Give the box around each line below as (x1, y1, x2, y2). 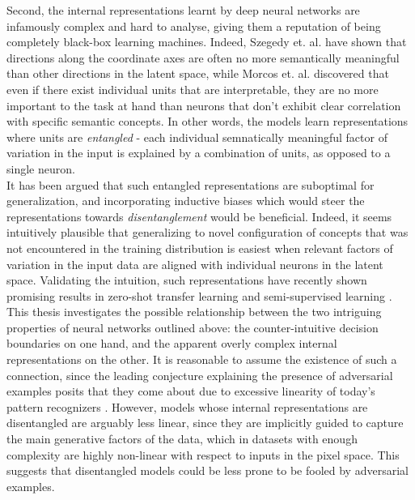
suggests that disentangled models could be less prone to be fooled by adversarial (6, 462, 409, 479)
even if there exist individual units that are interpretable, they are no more (6, 80, 379, 97)
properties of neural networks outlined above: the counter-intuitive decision (6, 318, 379, 335)
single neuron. (6, 160, 75, 177)
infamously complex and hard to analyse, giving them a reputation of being (6, 17, 381, 34)
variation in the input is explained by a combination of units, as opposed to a (6, 144, 391, 161)
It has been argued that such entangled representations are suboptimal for (6, 176, 375, 193)
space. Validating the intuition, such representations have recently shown (6, 271, 367, 288)
